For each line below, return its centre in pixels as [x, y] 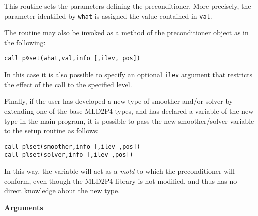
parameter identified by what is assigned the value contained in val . [108, 16]
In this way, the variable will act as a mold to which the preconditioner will [119, 171]
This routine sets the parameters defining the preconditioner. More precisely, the [128, 6]
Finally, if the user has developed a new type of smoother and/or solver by [119, 101]
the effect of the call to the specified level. [68, 84]
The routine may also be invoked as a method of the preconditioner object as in [126, 33]
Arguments [24, 207]
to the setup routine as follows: [52, 131]
